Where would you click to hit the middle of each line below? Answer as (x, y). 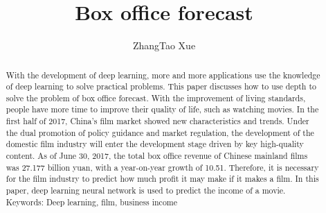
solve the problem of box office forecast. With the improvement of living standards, (156, 97)
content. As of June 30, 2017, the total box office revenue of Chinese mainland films (157, 156)
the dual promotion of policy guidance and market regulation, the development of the (160, 132)
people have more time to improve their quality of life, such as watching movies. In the (162, 109)
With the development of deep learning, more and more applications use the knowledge (163, 75)
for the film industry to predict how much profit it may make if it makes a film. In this (162, 179)
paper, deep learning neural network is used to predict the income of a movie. (146, 190)
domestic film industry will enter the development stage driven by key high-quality (155, 144)
